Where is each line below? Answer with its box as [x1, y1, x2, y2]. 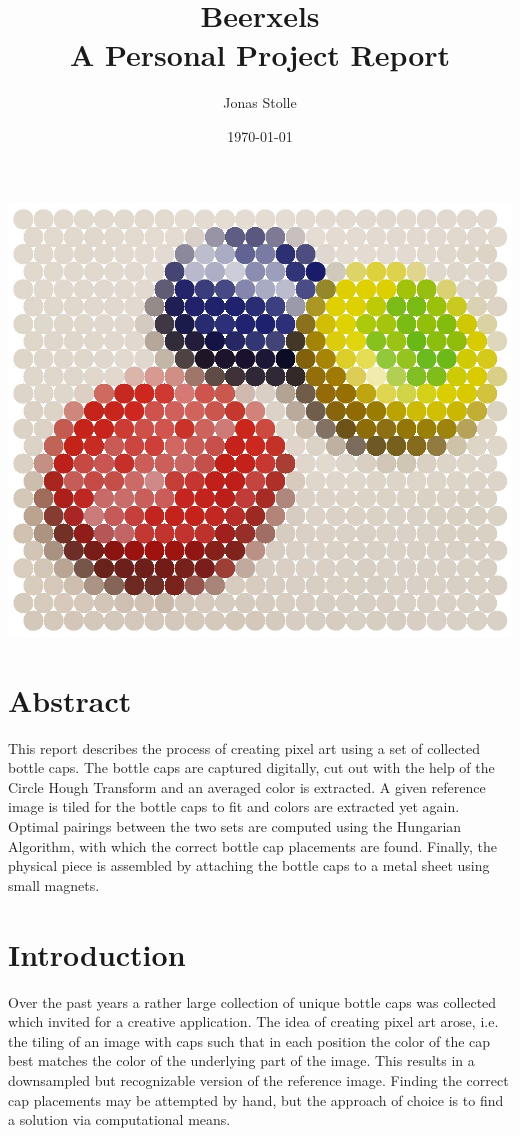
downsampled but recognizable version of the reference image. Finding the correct [8, 1069, 509, 1090]
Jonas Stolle [223, 92, 297, 113]
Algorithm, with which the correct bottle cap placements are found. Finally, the [8, 835, 497, 856]
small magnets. [8, 874, 100, 895]
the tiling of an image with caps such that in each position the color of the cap [8, 1030, 491, 1051]
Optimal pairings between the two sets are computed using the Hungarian [8, 816, 462, 837]
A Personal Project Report [69, 34, 451, 75]
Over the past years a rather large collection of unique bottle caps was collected [8, 991, 497, 1012]
